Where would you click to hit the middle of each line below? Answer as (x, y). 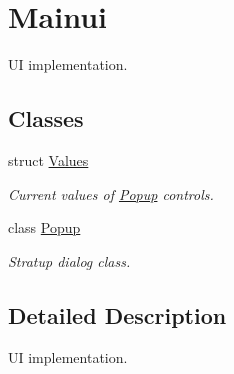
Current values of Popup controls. (111, 193)
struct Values (48, 159)
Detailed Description (117, 314)
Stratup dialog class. (69, 260)
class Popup (44, 227)
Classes (46, 118)
